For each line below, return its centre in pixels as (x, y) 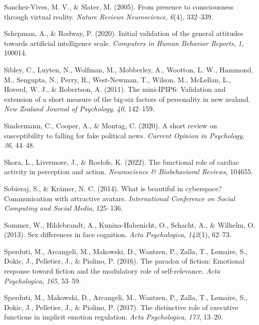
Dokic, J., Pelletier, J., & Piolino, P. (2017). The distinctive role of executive (121, 307)
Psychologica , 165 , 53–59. (42, 280)
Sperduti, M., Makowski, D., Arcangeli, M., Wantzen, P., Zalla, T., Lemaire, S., (126, 297)
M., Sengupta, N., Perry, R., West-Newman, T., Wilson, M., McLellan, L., (118, 79)
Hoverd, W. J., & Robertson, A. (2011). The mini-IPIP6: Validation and (115, 89)
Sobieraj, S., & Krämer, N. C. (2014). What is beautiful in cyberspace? (113, 188)
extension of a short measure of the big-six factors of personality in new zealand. (127, 99)
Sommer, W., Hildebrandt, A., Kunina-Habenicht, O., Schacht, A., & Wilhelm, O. (130, 224)
